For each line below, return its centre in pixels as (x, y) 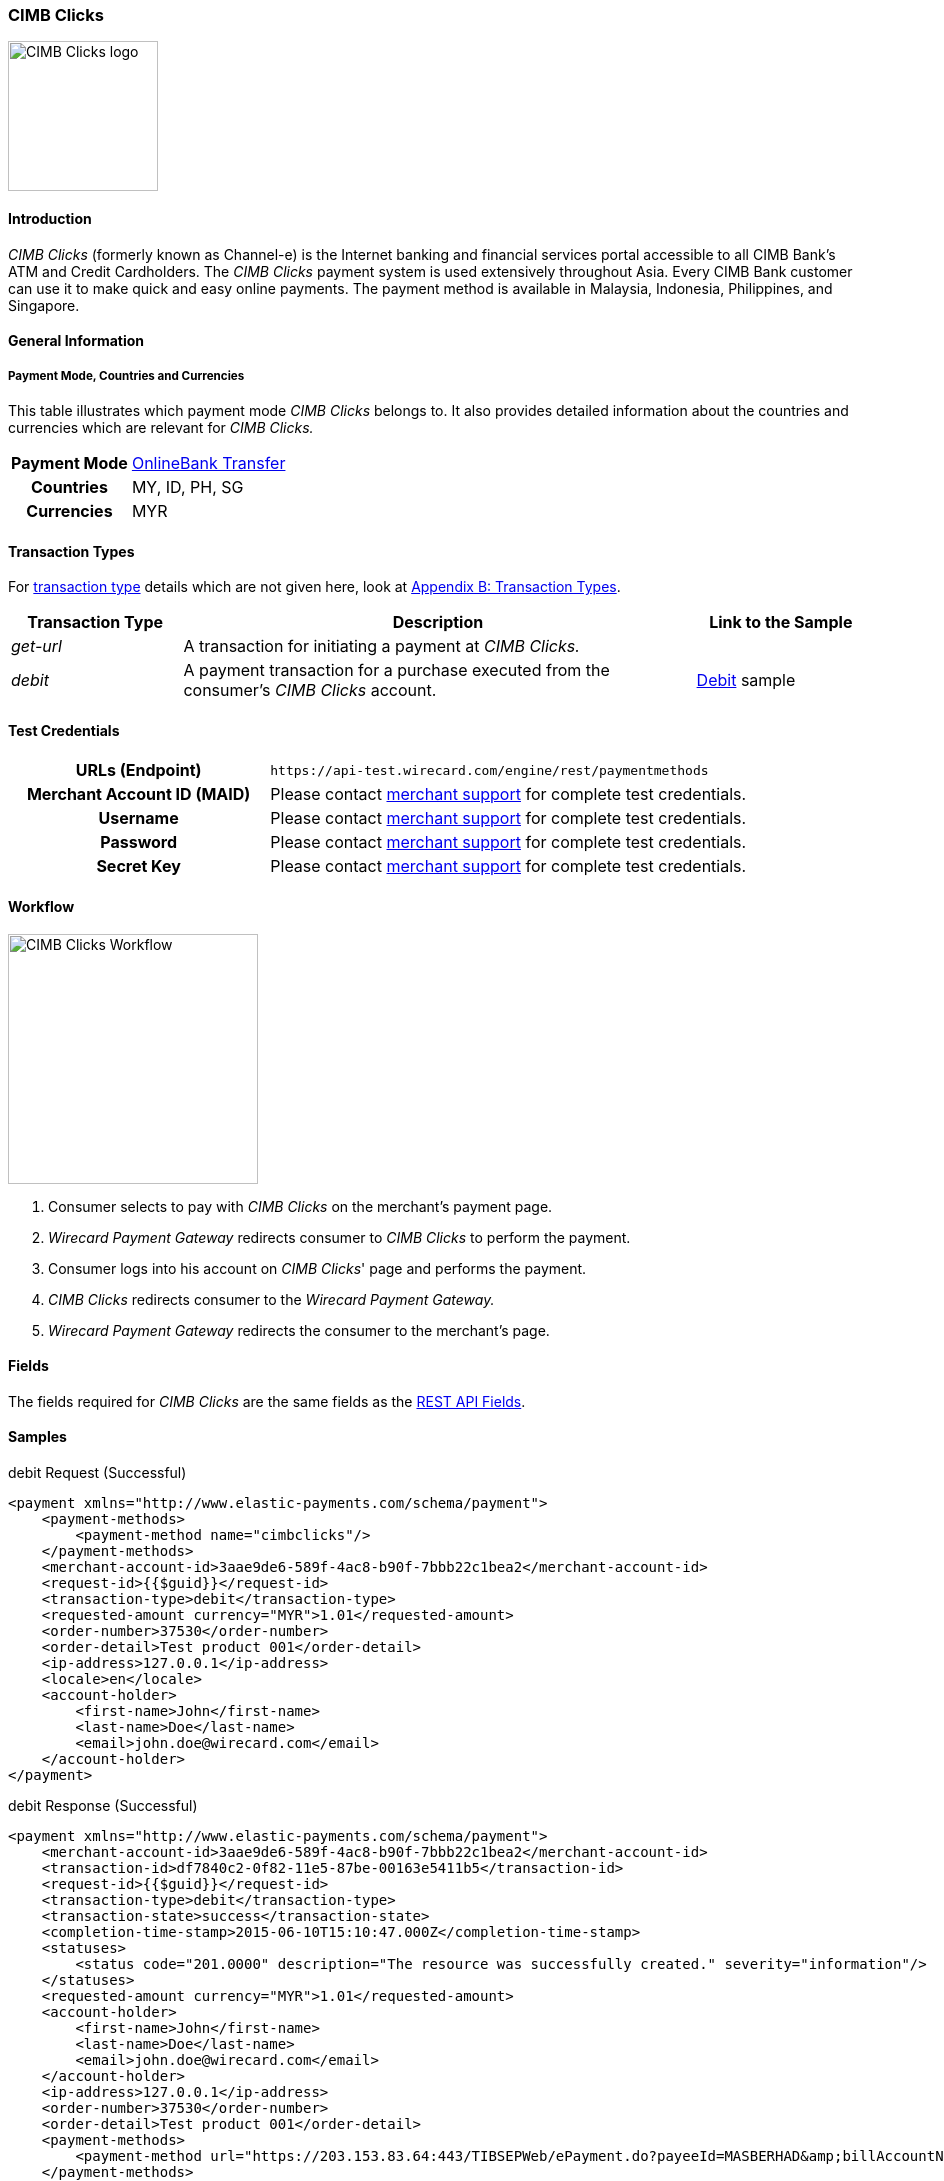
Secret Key (138, 866)
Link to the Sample (781, 622)
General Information (76, 341)
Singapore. (44, 305)
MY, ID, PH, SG (187, 486)
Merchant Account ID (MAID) (138, 794)
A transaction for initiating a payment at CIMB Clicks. (381, 646)
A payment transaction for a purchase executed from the (396, 670)
